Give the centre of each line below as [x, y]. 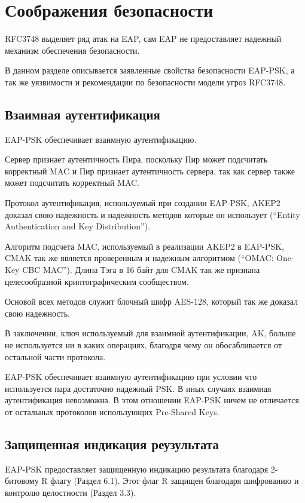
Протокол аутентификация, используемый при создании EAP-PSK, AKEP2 [143, 203]
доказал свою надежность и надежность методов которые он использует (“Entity [152, 214]
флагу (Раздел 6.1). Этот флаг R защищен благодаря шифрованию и [175, 481]
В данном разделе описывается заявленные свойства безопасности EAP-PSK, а [150, 70]
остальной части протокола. [55, 356]
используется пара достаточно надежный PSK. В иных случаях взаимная [138, 388]
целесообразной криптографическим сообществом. [97, 281]
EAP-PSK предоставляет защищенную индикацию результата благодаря [137, 469]
